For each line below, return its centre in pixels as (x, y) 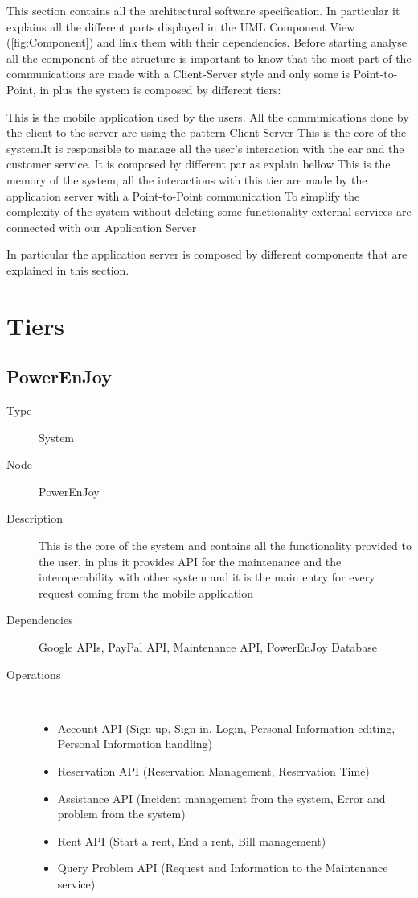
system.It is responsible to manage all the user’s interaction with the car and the (205, 148)
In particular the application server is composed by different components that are (207, 254)
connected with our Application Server (102, 227)
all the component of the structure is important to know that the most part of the (209, 58)
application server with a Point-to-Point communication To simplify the (183, 195)
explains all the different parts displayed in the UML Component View (181, 26)
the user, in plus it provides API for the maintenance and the (190, 561)
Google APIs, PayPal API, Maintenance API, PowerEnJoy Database (208, 647)
